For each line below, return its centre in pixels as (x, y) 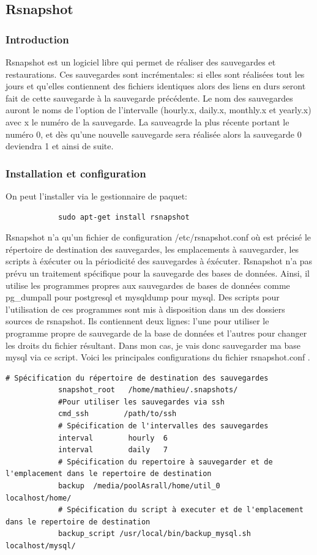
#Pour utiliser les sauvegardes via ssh (141, 402)
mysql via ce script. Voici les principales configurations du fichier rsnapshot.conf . (158, 357)
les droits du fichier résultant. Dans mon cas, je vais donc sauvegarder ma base (153, 345)
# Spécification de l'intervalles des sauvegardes (163, 426)
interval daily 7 (113, 450)
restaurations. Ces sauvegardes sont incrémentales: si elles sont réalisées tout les (155, 74)
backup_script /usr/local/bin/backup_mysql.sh (154, 534)
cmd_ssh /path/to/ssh (117, 414)
